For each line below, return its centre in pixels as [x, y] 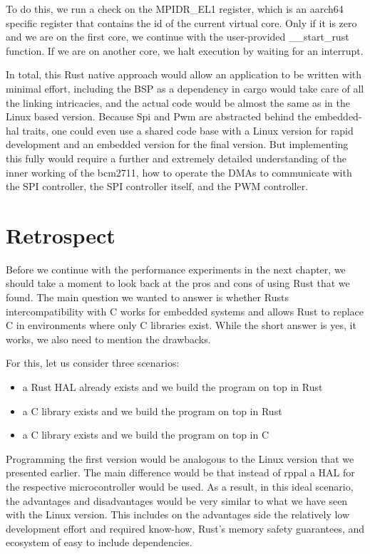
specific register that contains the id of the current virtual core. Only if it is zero [181, 22]
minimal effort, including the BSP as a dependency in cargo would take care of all [185, 88]
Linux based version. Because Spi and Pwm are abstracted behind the [159, 116]
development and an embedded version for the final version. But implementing [177, 144]
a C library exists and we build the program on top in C [146, 435]
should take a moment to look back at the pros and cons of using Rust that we [178, 283]
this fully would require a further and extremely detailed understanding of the [176, 158]
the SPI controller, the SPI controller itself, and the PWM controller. [157, 186]
